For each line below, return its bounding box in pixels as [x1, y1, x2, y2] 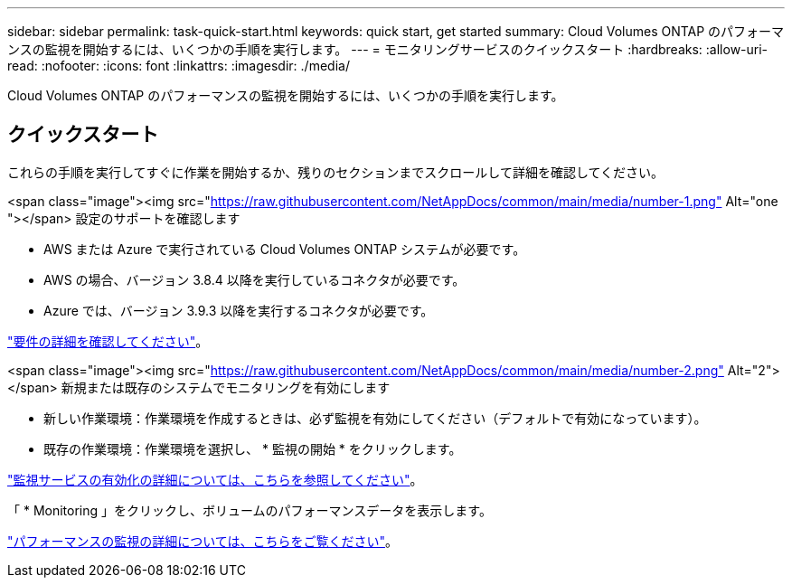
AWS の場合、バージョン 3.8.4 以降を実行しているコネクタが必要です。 [43, 271, 466, 288]
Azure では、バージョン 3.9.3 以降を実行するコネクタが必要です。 [43, 302, 434, 318]
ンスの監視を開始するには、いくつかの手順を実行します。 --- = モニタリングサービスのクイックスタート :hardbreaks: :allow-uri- [7, 42, 768, 57]
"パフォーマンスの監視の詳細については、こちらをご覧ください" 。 [7, 533, 399, 549]
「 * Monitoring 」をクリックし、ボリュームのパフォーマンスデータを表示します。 [7, 502, 492, 518]
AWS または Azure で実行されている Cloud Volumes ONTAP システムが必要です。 [43, 241, 526, 257]
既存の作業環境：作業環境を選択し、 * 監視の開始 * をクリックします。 [43, 440, 462, 457]
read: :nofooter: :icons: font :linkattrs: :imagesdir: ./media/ [7, 58, 350, 73]
